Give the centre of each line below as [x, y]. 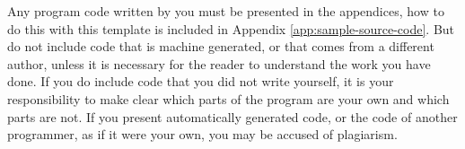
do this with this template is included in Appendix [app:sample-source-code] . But [231, 28]
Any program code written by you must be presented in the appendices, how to [226, 11]
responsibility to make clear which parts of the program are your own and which [228, 98]
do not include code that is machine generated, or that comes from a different [221, 46]
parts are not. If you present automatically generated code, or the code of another [232, 116]
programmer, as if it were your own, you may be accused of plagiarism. [202, 134]
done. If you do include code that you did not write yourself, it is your [201, 81]
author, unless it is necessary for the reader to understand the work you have [219, 63]
